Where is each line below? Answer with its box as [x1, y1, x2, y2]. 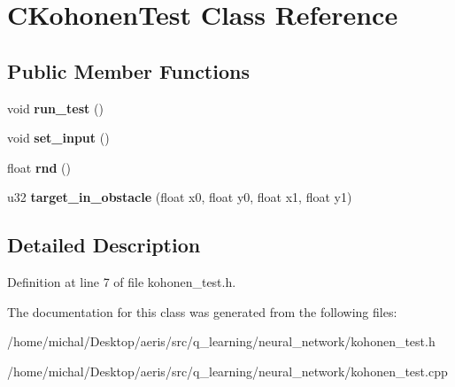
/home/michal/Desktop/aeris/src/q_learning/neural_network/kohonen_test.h [7, 332, 436, 351]
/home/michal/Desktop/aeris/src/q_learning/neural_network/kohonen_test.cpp [7, 361, 448, 380]
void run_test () [7, 98, 104, 117]
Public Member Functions [7, 57, 250, 84]
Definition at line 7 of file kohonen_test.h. [7, 273, 236, 291]
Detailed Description [7, 231, 201, 259]
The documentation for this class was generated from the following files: [7, 302, 397, 321]
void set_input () [7, 128, 110, 147]
